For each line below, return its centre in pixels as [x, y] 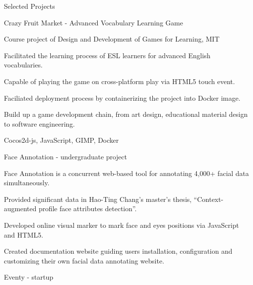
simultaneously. [27, 183]
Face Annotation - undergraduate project [65, 156]
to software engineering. [40, 123]
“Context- [209, 199]
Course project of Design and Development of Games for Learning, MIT [112, 39]
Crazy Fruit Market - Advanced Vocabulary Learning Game [94, 22]
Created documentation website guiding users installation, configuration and [118, 251]
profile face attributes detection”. [88, 208]
